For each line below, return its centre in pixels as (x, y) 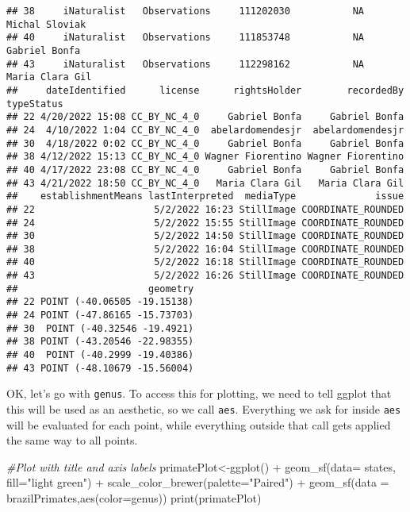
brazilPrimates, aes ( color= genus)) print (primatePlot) (134, 498)
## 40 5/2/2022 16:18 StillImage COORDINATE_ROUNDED (205, 262)
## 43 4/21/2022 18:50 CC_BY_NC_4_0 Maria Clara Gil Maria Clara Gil (205, 183)
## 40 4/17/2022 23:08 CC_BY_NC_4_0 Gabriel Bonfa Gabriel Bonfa (205, 169)
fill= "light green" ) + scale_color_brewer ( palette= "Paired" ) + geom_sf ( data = (198, 482)
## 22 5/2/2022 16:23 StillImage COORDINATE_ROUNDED (205, 209)
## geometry (100, 289)
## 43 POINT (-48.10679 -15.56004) (100, 368)
